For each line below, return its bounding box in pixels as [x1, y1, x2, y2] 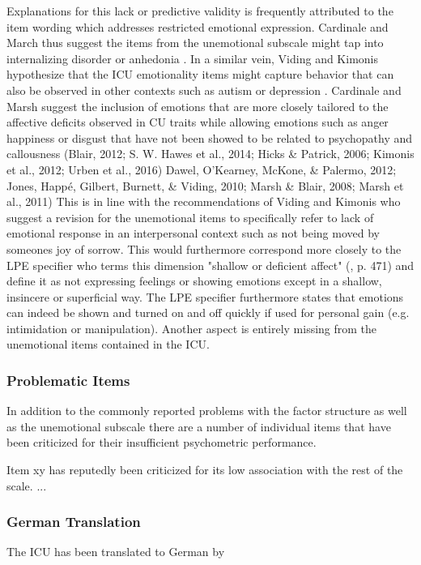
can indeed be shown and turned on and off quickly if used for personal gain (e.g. [6, 304, 410, 321]
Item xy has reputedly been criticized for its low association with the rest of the [6, 461, 403, 478]
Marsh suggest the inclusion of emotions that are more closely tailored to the [6, 97, 389, 114]
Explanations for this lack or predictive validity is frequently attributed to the [6, 2, 393, 19]
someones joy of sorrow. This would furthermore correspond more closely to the [6, 240, 402, 257]
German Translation [6, 511, 141, 532]
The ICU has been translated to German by [6, 543, 225, 560]
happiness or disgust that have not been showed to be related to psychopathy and [6, 129, 413, 146]
